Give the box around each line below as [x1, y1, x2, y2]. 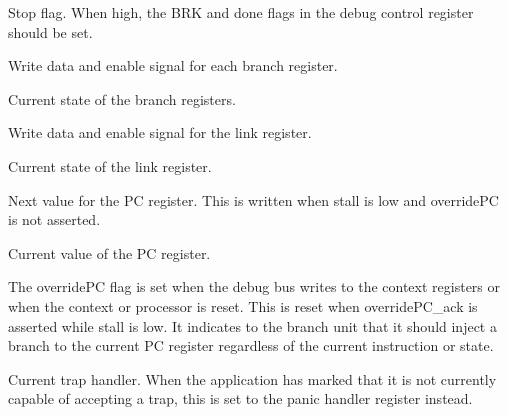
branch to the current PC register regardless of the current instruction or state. [8, 335, 494, 356]
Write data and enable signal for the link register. [8, 122, 312, 143]
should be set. [8, 21, 93, 42]
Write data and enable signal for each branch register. [8, 55, 338, 76]
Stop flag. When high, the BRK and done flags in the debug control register [8, 2, 474, 22]
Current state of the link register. [8, 155, 212, 176]
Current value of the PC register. [8, 242, 211, 263]
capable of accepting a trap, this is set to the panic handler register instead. [8, 388, 473, 409]
